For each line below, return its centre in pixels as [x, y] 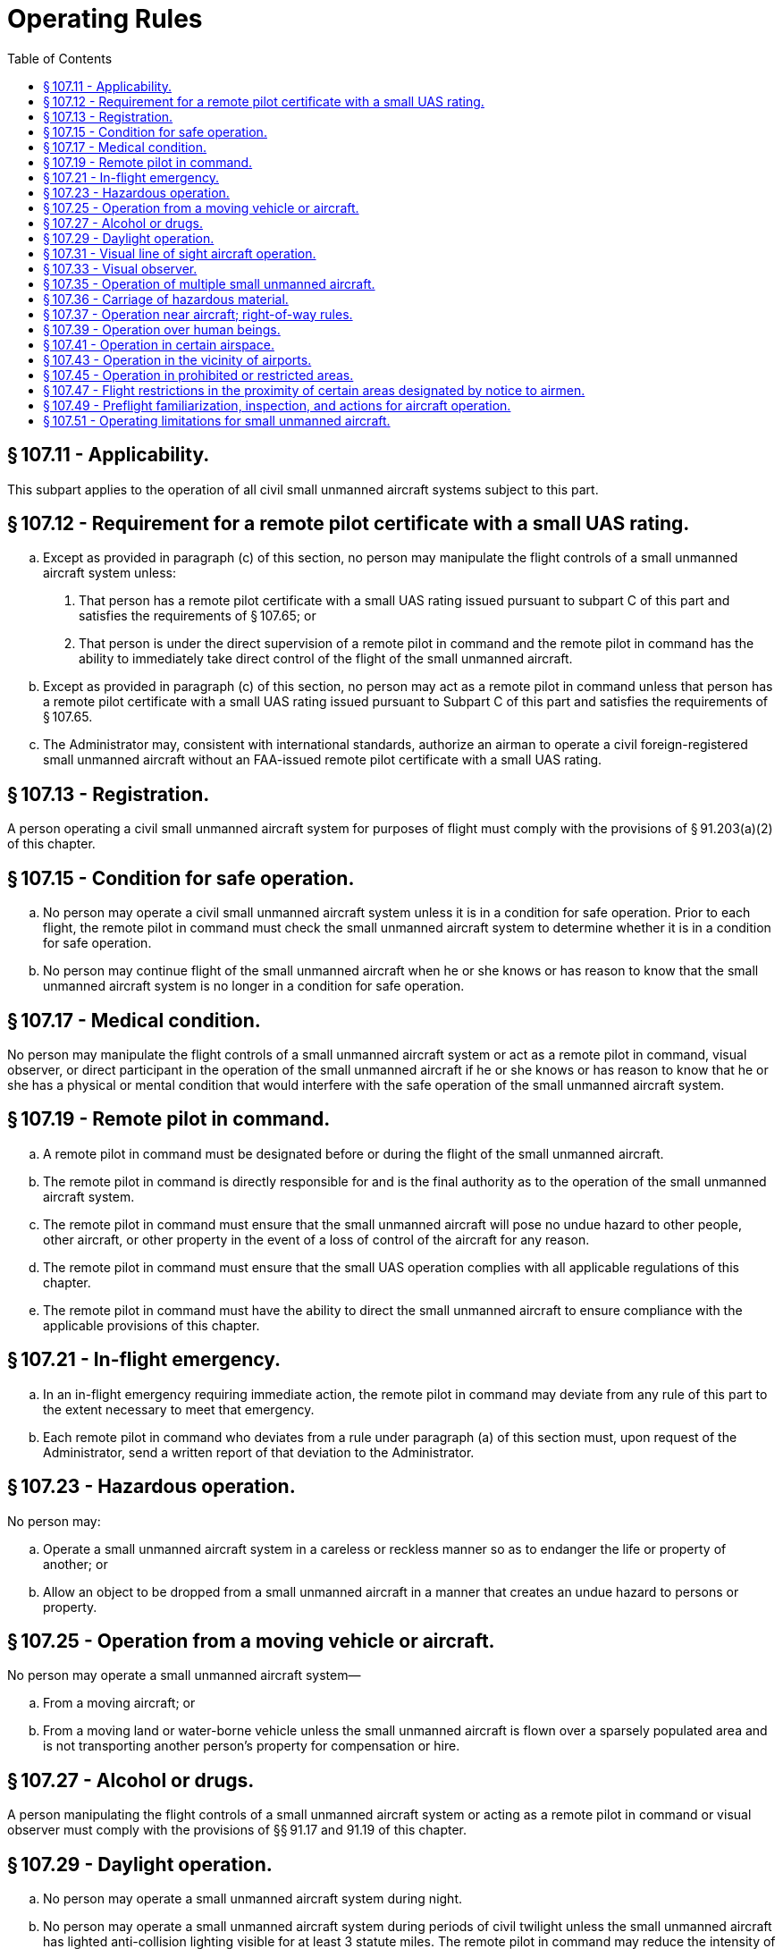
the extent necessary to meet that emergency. [179, 1409]
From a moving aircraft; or [119, 1703]
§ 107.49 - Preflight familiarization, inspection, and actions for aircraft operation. [277, 405]
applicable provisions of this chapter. [152, 1325]
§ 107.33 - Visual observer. [120, 268]
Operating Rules [105, 19]
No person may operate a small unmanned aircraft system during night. [253, 1899]
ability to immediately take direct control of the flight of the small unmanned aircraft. [326, 659]
